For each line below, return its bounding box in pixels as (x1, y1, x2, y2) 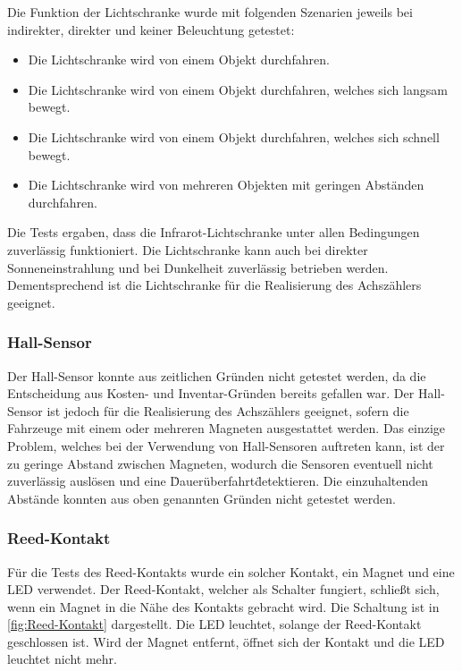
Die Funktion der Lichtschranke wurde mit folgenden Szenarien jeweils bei (7, 3, 413, 21)
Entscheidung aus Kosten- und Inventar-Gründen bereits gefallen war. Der (7, 384, 415, 403)
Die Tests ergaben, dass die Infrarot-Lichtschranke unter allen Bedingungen (7, 223, 420, 242)
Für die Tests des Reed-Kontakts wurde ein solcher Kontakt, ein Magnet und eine (7, 562, 455, 581)
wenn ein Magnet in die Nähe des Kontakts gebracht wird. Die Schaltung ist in (7, 597, 440, 616)
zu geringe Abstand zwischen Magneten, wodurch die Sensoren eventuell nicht (7, 454, 433, 472)
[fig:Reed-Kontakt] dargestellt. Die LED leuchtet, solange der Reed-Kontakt (7, 615, 422, 633)
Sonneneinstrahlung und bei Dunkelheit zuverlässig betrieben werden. (7, 258, 389, 276)
